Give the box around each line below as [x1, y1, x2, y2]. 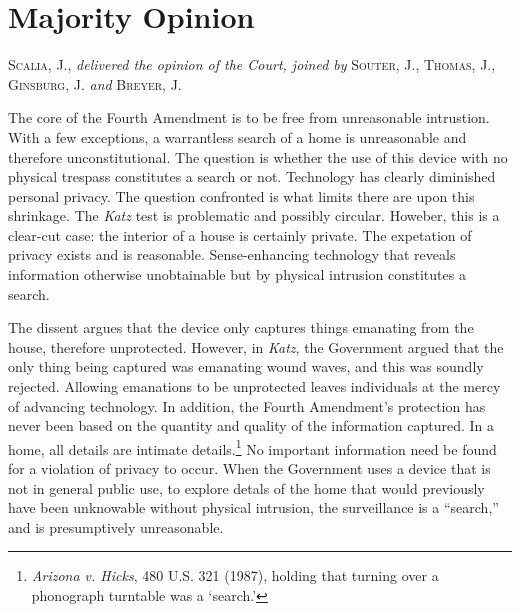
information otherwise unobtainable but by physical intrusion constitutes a [8, 264, 466, 285]
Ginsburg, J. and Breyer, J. [8, 73, 182, 94]
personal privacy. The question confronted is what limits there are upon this [8, 185, 475, 206]
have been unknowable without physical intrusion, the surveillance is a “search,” [8, 497, 499, 518]
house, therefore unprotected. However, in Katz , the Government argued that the [8, 336, 504, 357]
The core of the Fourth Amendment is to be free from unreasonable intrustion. [8, 107, 490, 128]
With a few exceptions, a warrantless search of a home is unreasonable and [8, 126, 467, 147]
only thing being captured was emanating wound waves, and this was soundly [8, 356, 484, 377]
